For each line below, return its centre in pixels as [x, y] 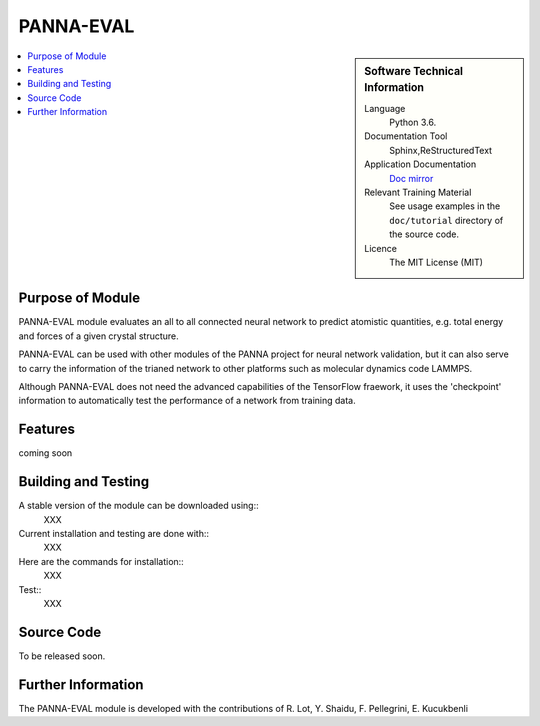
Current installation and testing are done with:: [114, 534]
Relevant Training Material [418, 192]
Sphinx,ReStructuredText [441, 150]
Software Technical [414, 71]
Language [385, 108]
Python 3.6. [413, 122]
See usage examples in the [445, 206]
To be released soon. [62, 656]
